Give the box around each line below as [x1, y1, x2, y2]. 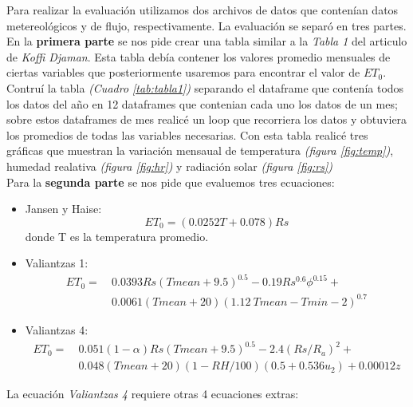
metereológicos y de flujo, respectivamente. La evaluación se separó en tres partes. [6, 17, 407, 34]
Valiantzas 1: [25, 255, 88, 271]
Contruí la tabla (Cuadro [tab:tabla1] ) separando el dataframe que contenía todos [6, 79, 404, 96]
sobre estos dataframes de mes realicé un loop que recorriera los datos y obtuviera [6, 111, 407, 128]
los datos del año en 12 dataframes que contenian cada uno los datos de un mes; [6, 95, 398, 112]
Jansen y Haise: [25, 200, 102, 217]
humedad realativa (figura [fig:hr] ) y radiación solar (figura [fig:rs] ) [6, 157, 332, 174]
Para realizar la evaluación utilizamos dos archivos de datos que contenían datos [6, 2, 399, 18]
